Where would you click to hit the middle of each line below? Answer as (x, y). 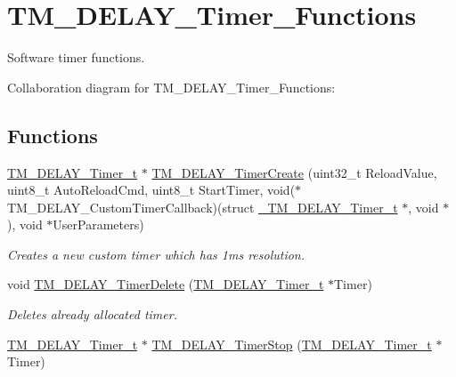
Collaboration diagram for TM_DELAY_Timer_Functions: (171, 87)
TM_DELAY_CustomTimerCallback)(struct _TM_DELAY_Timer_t (203, 207)
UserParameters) (98, 225)
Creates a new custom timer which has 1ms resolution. (156, 254)
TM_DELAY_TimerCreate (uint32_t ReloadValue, (294, 172)
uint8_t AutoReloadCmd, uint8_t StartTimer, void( (151, 190)
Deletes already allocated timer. (92, 314)
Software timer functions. (76, 57)
